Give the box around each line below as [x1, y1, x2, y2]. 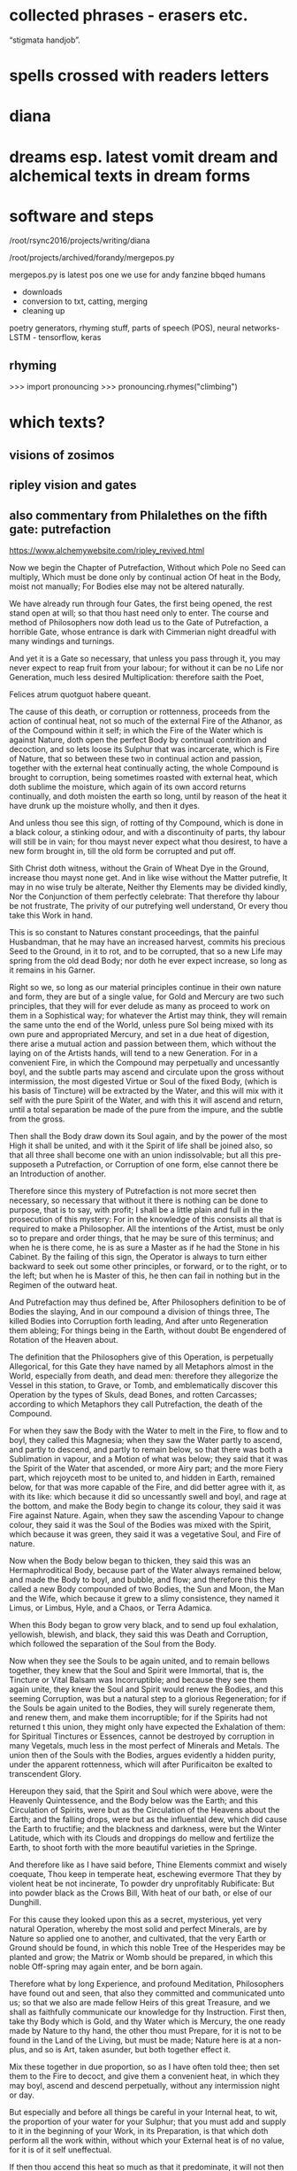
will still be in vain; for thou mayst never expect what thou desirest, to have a [9, 836, 288, 847]
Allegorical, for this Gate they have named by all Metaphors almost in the [9, 1361, 274, 1372]
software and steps [9, 205, 155, 226]
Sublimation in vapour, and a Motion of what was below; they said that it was [9, 1454, 288, 1464]
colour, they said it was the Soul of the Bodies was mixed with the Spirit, [9, 1520, 271, 1531]
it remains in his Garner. [9, 965, 95, 975]
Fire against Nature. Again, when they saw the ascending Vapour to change [9, 1510, 285, 1521]
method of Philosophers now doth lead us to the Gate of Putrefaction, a [9, 617, 270, 628]
